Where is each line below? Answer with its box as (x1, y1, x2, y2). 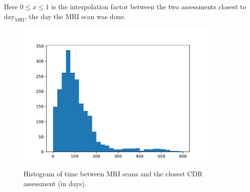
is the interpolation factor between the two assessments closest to (51, 1, 247, 11)
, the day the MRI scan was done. (24, 11, 126, 21)
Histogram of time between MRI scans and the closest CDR (23, 169, 203, 179)
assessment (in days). (23, 178, 87, 189)
